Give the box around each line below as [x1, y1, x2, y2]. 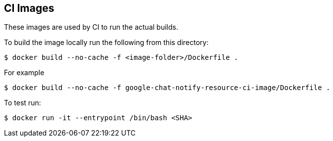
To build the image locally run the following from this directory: [4, 38, 209, 47]
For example [4, 68, 45, 77]
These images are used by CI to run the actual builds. [4, 23, 178, 32]
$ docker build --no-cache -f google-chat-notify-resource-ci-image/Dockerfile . [4, 84, 331, 92]
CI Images [4, 2, 55, 14]
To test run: [4, 98, 41, 107]
